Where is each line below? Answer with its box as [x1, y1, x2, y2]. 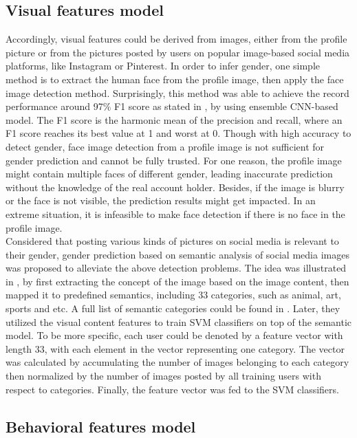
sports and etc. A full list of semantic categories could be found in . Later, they [6, 301, 340, 316]
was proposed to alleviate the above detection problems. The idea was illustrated [6, 261, 347, 275]
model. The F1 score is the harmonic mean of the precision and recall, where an [6, 112, 343, 127]
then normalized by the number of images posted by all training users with [6, 369, 321, 383]
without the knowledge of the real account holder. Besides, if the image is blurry [6, 179, 345, 194]
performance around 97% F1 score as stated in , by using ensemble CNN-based [6, 99, 338, 113]
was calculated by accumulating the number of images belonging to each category [6, 355, 349, 369]
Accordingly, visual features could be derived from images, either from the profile [6, 32, 347, 46]
